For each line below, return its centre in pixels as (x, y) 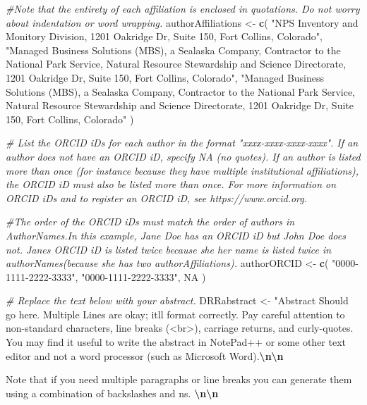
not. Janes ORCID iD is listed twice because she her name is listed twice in (169, 249)
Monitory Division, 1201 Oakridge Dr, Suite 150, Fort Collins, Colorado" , (164, 36)
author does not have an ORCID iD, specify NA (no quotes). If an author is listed (183, 156)
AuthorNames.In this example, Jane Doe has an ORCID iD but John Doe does (176, 235)
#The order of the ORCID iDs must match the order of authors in (150, 222)
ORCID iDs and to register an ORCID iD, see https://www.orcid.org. (157, 198)
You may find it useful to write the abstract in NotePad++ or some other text (176, 342)
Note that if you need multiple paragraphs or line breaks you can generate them (179, 379)
